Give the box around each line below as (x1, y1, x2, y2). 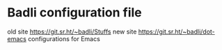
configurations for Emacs (27, 34, 101, 42)
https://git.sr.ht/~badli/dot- (138, 27, 216, 36)
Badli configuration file (7, 5, 142, 21)
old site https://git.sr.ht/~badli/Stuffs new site (7, 27, 137, 36)
